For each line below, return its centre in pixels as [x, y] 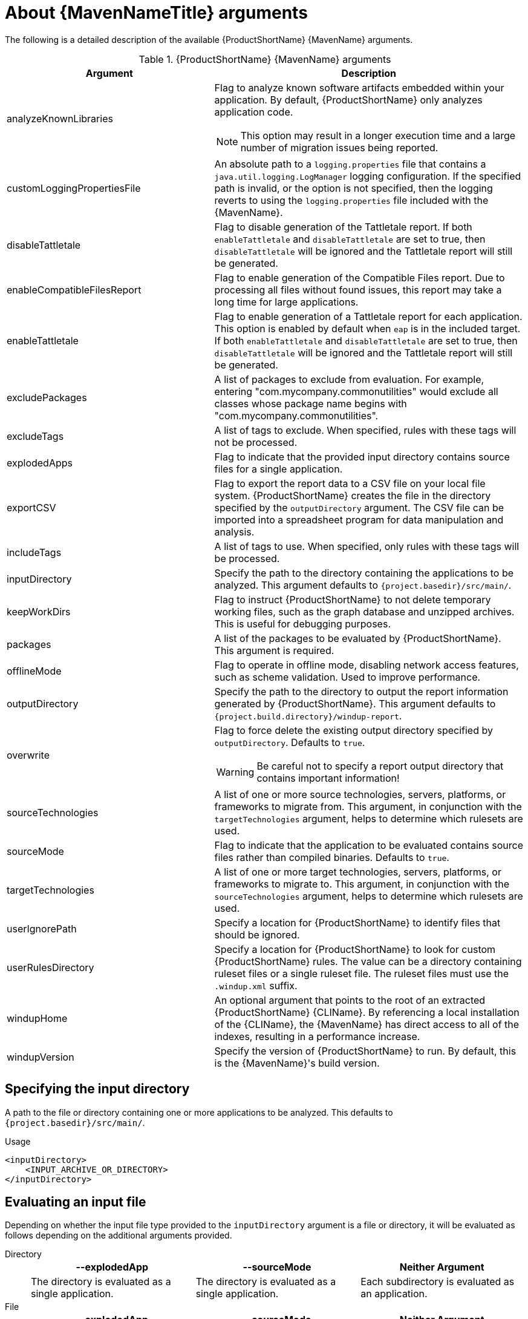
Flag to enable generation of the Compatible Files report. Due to [360, 277]
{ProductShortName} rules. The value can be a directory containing [368, 961]
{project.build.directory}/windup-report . [308, 715]
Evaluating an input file [76, 1202]
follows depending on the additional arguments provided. [119, 1236]
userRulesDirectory [51, 967]
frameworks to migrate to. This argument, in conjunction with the [362, 884]
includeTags [34, 552]
